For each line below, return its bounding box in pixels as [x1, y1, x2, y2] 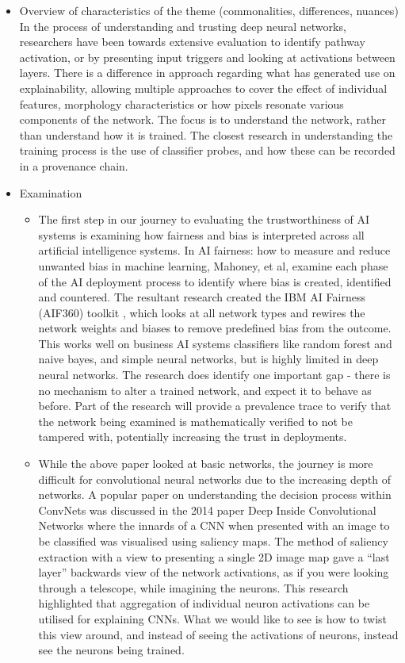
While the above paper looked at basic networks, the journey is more [38, 455, 373, 472]
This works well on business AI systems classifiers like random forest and [38, 335, 392, 351]
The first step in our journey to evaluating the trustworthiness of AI [38, 211, 370, 228]
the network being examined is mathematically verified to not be [38, 412, 353, 429]
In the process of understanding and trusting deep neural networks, [19, 17, 346, 34]
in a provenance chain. [19, 157, 128, 174]
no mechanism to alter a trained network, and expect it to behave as [38, 381, 372, 398]
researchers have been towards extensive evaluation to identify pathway [19, 33, 365, 50]
